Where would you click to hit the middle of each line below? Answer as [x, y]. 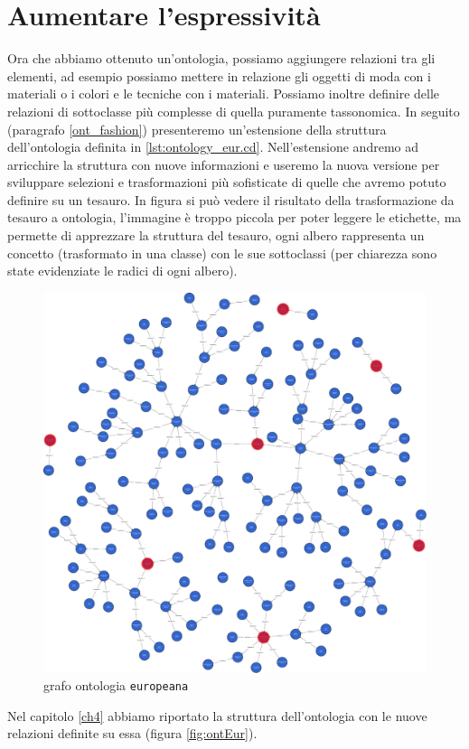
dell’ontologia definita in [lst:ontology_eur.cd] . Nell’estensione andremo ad [213, 147]
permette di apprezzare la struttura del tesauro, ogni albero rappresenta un [216, 235]
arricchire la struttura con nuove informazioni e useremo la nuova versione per [224, 164]
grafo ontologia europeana [116, 685]
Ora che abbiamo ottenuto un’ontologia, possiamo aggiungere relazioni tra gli [221, 58]
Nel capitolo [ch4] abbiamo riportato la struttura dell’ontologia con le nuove [217, 715]
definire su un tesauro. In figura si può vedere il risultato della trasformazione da [231, 199]
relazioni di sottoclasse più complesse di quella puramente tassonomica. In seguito [234, 111]
